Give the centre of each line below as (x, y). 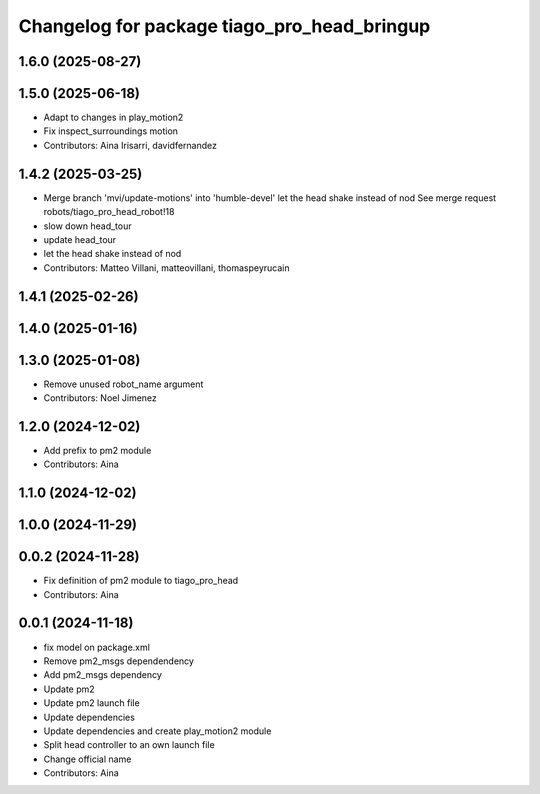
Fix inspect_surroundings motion (111, 131)
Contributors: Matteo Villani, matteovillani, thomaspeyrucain (166, 267)
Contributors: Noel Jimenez (100, 398)
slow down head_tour (87, 226)
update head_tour (80, 239)
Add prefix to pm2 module (97, 450)
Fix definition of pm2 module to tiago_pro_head (141, 581)
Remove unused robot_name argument (123, 384)
